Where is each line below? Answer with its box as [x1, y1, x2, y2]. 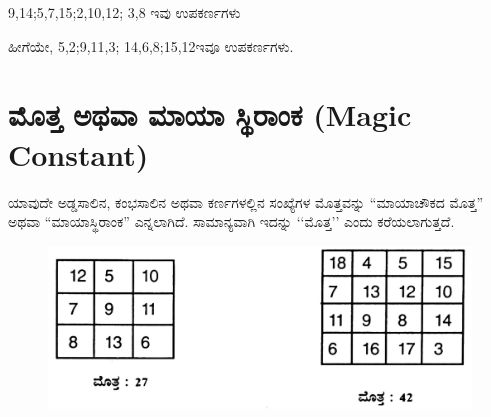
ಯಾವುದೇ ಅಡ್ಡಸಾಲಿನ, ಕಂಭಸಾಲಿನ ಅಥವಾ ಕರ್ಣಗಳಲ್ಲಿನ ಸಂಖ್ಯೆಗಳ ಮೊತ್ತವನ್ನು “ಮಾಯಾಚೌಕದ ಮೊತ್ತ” [8, 191, 484, 212]
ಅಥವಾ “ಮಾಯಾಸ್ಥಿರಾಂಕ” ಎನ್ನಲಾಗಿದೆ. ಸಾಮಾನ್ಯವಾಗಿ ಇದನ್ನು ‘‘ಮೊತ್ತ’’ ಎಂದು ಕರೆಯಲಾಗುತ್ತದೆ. [8, 211, 455, 232]
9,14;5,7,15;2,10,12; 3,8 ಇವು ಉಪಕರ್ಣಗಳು [8, 2, 241, 22]
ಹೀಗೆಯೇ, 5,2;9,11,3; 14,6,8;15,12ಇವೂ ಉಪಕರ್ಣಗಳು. [8, 35, 294, 56]
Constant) [8, 133, 149, 174]
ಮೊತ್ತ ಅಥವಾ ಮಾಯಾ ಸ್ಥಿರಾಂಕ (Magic [8, 94, 412, 135]
